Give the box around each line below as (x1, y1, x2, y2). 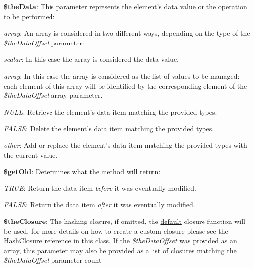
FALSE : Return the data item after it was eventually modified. (4, 199, 195, 210)
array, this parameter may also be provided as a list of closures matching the (4, 245, 237, 255)
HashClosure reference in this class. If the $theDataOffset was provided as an (4, 235, 237, 246)
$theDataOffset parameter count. (4, 255, 103, 265)
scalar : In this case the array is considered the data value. (4, 54, 179, 64)
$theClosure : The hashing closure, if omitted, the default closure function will (4, 216, 245, 226)
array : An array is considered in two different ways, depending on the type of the (4, 28, 250, 38)
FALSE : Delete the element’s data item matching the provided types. (4, 123, 214, 134)
